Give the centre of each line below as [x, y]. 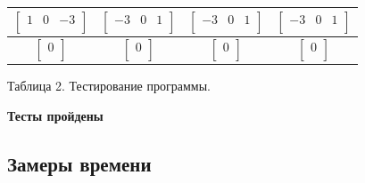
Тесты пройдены [55, 115]
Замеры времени [79, 163]
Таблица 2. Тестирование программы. [109, 86]
